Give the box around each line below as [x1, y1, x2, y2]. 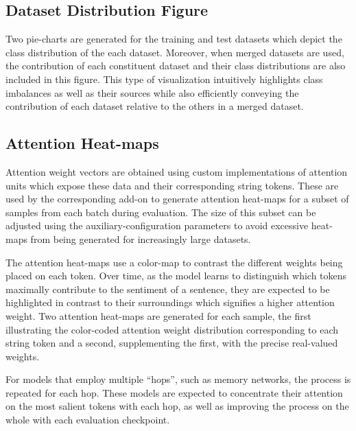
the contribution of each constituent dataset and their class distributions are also [5, 58, 346, 73]
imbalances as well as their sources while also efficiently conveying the [5, 85, 299, 100]
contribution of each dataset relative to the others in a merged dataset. [5, 99, 304, 113]
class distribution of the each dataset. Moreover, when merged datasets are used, [5, 45, 344, 59]
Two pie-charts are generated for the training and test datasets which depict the [5, 32, 342, 46]
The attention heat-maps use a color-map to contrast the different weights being [5, 255, 343, 269]
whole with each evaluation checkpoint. [5, 412, 170, 427]
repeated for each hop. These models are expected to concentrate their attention [5, 385, 343, 399]
